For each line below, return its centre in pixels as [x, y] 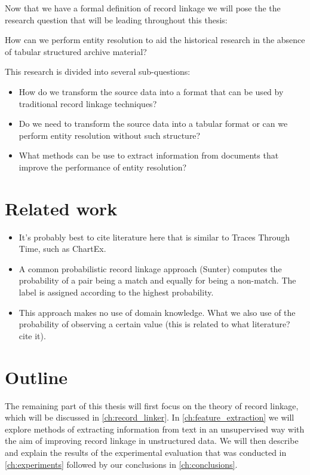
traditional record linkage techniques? [88, 103]
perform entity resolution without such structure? [110, 135]
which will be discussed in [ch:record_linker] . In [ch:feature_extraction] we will [150, 417]
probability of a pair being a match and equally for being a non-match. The [157, 280]
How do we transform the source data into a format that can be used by [151, 91]
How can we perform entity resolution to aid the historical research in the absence [155, 40]
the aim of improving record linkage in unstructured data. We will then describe [152, 441]
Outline [36, 377]
